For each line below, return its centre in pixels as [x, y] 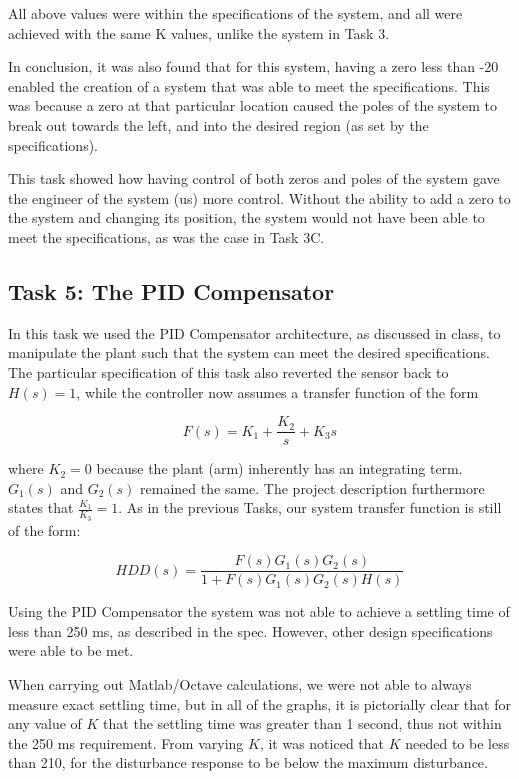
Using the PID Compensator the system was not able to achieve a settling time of [259, 611]
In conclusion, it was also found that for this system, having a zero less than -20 [253, 66]
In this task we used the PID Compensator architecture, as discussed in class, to [254, 332]
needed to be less [457, 742]
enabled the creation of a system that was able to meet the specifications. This [249, 85]
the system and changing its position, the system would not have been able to [246, 217]
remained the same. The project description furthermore [312, 487]
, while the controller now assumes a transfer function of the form [277, 391]
